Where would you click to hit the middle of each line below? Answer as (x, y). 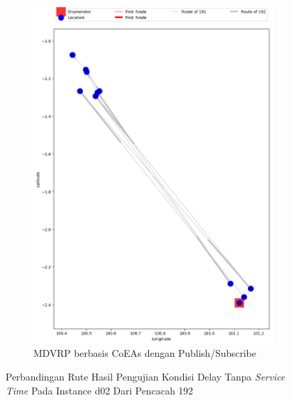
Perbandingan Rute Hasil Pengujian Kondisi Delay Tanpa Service (145, 377)
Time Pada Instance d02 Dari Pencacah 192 (100, 390)
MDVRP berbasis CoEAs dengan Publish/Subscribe (145, 353)
